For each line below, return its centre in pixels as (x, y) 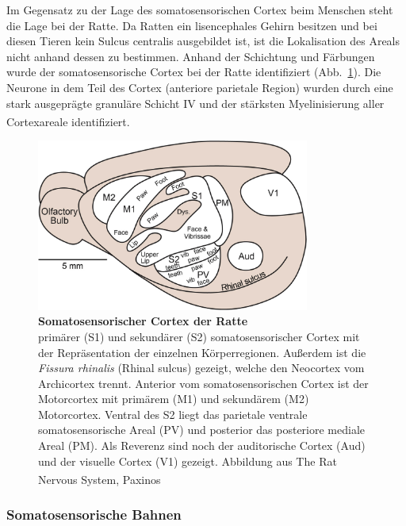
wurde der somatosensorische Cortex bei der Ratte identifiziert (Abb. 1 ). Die (194, 72)
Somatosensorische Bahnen (94, 514)
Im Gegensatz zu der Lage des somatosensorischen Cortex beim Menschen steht (200, 10)
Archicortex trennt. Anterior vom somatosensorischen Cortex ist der (203, 383)
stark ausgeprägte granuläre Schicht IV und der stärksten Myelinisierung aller (195, 103)
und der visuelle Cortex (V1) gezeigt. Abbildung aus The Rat (188, 461)
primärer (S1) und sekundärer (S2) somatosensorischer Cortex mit (199, 336)
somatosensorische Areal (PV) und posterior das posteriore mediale (202, 430)
